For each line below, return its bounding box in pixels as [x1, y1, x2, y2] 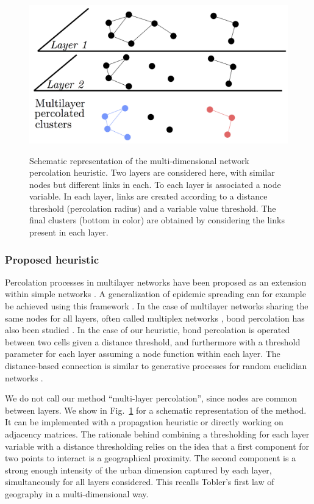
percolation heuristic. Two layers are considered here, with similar [29, 166, 275, 179]
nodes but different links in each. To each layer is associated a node [29, 178, 281, 190]
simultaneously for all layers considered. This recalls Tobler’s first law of [5, 475, 274, 488]
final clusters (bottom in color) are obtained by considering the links [29, 214, 285, 226]
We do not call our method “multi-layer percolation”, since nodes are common [5, 392, 298, 405]
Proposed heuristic [5, 251, 99, 267]
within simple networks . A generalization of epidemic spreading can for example [5, 287, 306, 300]
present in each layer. [29, 226, 109, 239]
